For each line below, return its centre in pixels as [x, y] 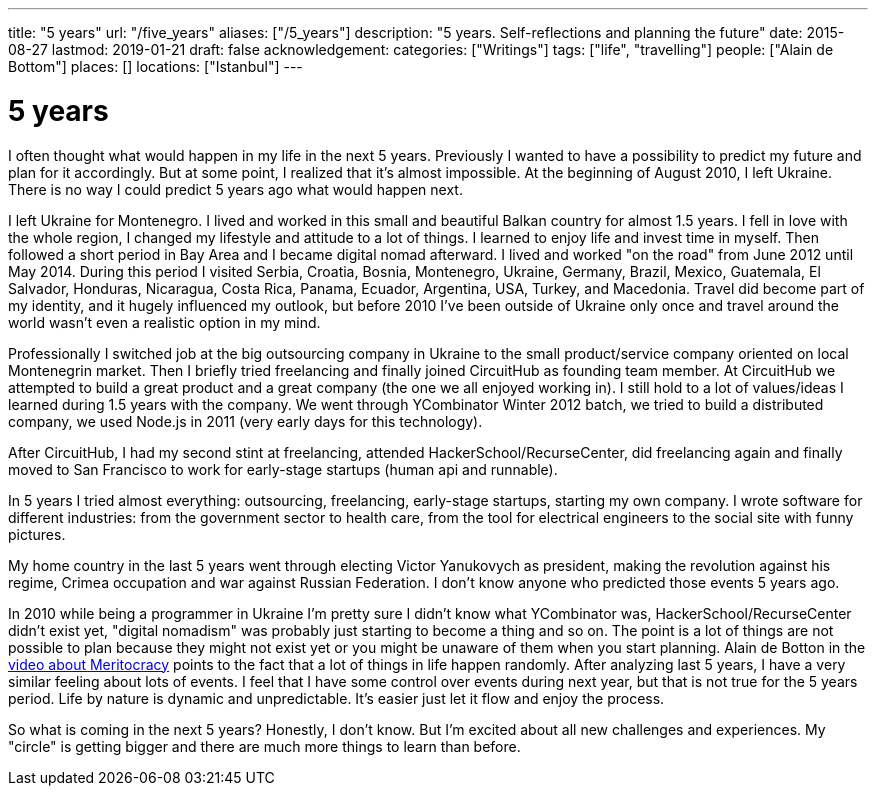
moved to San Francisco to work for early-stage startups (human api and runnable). [283, 469]
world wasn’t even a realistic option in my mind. [164, 322]
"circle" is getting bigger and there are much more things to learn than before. [264, 746]
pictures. [37, 534]
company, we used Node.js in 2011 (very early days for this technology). [245, 421]
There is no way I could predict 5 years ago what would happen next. [235, 189]
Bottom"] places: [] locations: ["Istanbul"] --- [155, 66]
